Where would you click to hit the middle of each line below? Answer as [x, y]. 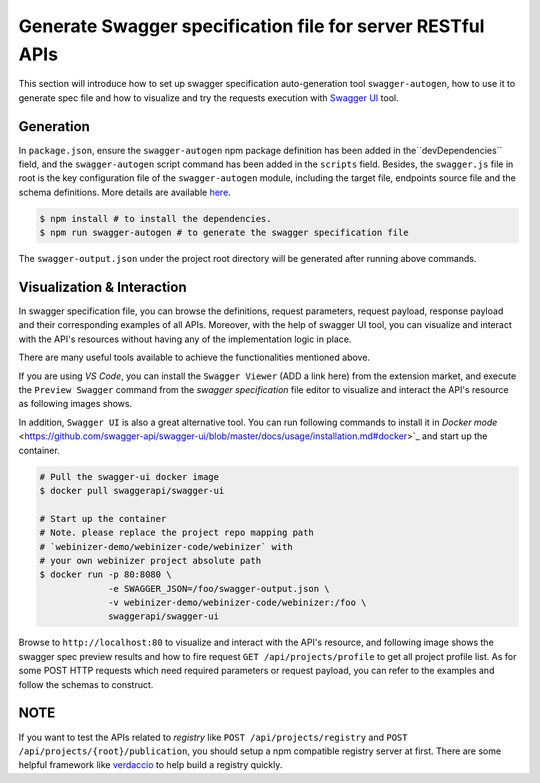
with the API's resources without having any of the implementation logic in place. [185, 339]
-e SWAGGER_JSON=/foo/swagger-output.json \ [219, 588]
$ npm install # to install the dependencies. [155, 218]
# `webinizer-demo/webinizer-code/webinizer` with [166, 546]
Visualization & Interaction [102, 286]
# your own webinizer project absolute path [150, 560]
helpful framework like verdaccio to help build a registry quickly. [150, 765]
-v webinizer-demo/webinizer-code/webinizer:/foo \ [237, 603]
